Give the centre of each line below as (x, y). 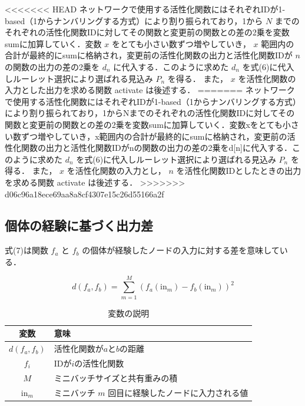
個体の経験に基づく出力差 (79, 225)
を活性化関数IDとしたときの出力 (239, 171)
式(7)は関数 (26, 250)
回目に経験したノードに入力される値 (178, 392)
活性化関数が (79, 349)
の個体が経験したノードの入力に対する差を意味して (181, 250)
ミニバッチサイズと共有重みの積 (116, 377)
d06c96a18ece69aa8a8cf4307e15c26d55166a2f (84, 194)
